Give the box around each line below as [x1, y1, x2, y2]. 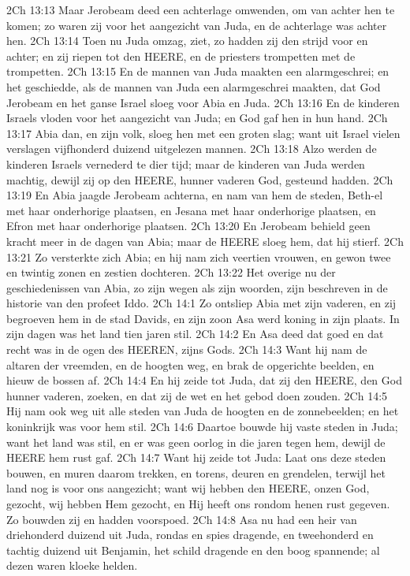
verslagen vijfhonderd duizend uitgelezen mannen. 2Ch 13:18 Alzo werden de [6, 140, 377, 157]
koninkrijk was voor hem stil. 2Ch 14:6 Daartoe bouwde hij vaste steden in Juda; [6, 418, 398, 435]
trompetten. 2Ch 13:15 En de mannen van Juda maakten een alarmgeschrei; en [6, 63, 389, 80]
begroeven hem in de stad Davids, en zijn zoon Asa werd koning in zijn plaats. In [6, 310, 400, 326]
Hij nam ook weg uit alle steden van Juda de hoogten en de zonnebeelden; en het [6, 403, 399, 419]
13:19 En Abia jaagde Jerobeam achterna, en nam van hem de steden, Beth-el [6, 187, 383, 203]
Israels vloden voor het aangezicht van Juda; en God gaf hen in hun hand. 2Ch [6, 110, 388, 126]
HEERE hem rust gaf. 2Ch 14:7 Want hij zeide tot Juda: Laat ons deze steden [6, 449, 386, 466]
